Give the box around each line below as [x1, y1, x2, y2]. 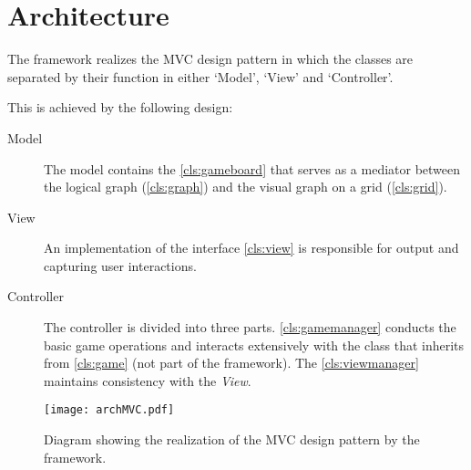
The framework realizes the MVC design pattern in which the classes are [7, 49, 414, 68]
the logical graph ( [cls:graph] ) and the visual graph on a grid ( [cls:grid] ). [44, 177, 447, 196]
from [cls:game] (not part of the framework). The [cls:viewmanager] [44, 353, 419, 372]
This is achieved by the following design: [7, 98, 233, 117]
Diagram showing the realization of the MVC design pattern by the [44, 430, 420, 449]
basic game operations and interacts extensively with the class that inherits [44, 335, 465, 354]
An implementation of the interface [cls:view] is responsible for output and [44, 238, 459, 257]
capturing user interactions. [44, 256, 197, 275]
